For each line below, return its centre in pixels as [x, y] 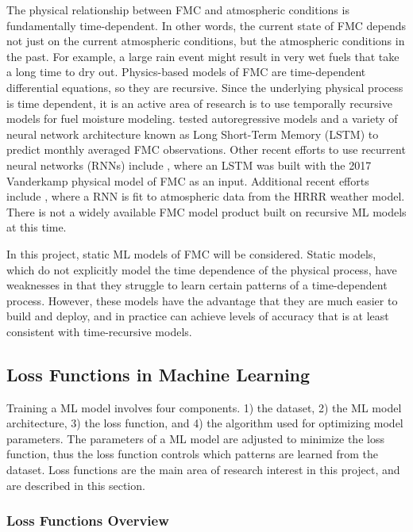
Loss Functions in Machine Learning [158, 374]
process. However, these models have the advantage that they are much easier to [202, 300]
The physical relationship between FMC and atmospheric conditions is [178, 10]
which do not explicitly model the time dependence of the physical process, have [202, 269]
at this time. [37, 227]
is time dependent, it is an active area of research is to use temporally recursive [199, 103]
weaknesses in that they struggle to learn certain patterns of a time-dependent [197, 285]
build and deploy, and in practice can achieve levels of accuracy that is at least [198, 316]
